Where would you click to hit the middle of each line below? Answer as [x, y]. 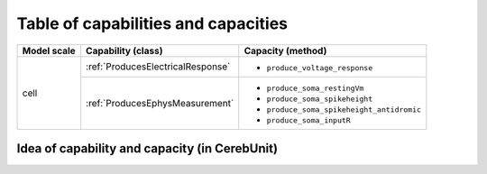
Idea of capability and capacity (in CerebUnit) [147, 148]
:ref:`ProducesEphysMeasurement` [160, 103]
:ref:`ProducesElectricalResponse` [158, 67]
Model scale [49, 50]
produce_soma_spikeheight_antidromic [344, 110]
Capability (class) [124, 50]
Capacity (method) [285, 50]
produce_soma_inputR [308, 120]
